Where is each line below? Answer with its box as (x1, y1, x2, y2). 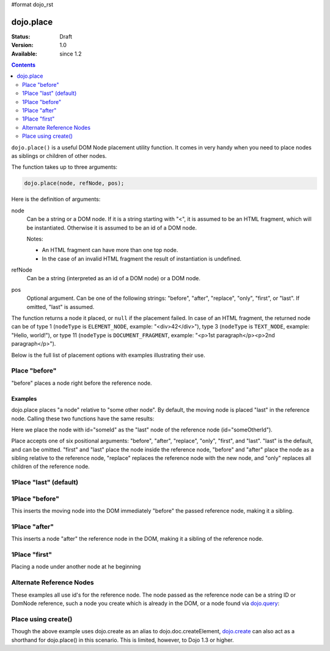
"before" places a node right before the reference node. (11, 379, 152, 387)
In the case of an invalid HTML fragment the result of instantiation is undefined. (42, 255, 241, 262)
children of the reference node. (11, 463, 90, 471)
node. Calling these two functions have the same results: (11, 415, 155, 422)
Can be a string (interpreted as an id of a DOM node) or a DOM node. (26, 275, 201, 282)
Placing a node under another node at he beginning (11, 563, 141, 570)
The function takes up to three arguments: (11, 163, 118, 171)
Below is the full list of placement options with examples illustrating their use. (11, 351, 205, 359)
